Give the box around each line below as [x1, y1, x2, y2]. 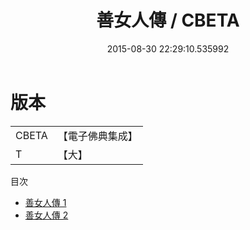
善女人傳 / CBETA [96, 9, 240, 32]
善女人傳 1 [24, 196, 67, 208]
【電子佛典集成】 [57, 129, 138, 143]
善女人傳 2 [24, 209, 69, 221]
